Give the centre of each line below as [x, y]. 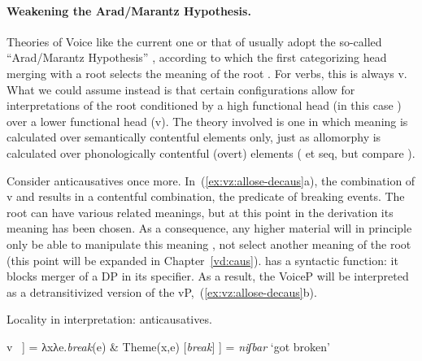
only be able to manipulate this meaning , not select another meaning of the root [209, 244]
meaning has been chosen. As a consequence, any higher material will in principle [209, 228]
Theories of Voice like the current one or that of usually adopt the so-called [194, 41]
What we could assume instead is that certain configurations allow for [181, 89]
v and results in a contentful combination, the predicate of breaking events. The [206, 196]
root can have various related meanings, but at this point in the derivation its [200, 212]
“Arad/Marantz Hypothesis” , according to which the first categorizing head [197, 57]
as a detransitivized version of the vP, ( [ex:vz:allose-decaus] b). [162, 291]
